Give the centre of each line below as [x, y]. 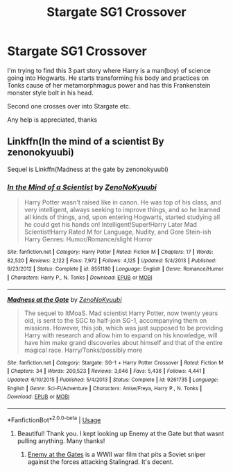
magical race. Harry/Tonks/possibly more [83, 350]
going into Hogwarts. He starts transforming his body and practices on [108, 78]
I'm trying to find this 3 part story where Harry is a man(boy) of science [109, 70]
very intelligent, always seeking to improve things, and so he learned [122, 210]
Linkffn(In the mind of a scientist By [86, 142]
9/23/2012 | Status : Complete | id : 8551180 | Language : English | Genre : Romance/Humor [115, 269]
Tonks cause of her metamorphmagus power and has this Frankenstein [109, 85]
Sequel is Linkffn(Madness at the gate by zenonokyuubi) [88, 169]
